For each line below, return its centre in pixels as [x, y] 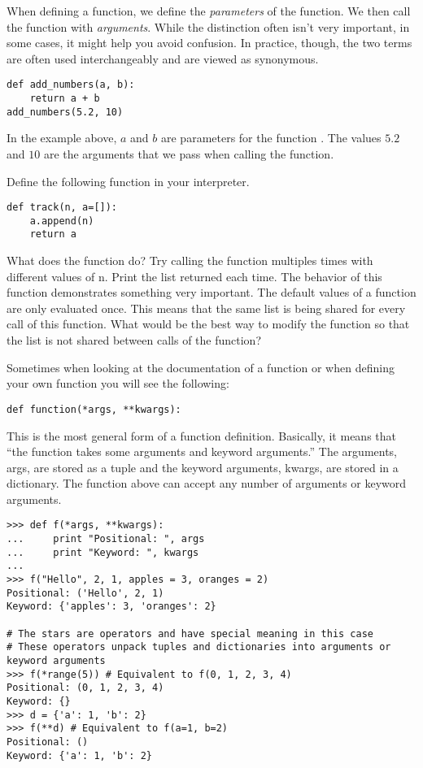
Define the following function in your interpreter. [128, 181]
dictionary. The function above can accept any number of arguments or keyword [207, 483]
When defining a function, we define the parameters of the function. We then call [209, 11]
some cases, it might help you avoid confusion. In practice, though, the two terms [209, 43]
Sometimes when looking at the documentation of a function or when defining [201, 367]
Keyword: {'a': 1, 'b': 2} [79, 755]
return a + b [65, 99]
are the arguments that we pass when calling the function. [189, 153]
